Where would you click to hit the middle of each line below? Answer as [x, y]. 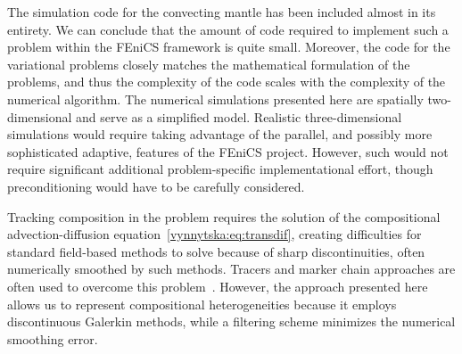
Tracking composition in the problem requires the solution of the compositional [224, 216]
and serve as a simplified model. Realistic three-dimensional [239, 116]
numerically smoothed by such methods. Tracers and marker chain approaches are [231, 269]
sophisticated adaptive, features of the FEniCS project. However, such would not [228, 151]
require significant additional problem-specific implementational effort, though [220, 169]
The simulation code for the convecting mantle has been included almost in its [222, 12]
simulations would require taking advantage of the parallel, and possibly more [220, 134]
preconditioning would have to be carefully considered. [156, 186]
